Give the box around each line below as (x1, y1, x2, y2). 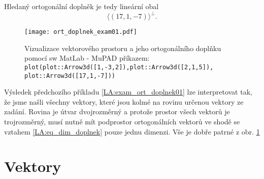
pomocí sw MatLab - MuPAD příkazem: (24, 53, 150, 63)
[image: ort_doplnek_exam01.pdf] (24, 28, 137, 36)
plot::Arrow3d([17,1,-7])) (24, 72, 115, 79)
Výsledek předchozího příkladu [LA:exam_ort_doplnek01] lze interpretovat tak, (4, 86, 252, 97)
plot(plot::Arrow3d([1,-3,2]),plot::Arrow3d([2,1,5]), (24, 63, 214, 71)
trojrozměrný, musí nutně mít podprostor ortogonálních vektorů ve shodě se (4, 116, 240, 127)
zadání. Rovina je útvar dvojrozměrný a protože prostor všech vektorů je (4, 106, 230, 117)
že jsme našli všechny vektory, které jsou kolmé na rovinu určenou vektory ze (4, 96, 244, 107)
